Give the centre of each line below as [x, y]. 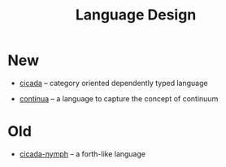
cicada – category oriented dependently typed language [113, 83]
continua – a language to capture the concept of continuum [119, 98]
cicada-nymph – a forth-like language [82, 154]
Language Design [136, 15]
